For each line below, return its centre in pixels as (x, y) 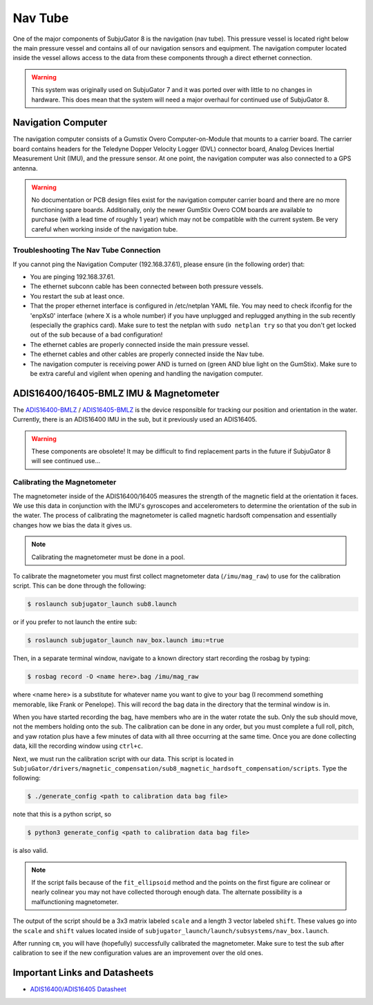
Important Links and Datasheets (83, 973)
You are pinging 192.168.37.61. (73, 277)
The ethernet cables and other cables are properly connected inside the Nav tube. (147, 354)
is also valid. (30, 851)
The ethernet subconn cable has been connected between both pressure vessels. (147, 286)
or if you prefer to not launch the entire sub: (75, 622)
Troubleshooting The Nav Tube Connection (87, 250)
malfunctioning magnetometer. (75, 901)
